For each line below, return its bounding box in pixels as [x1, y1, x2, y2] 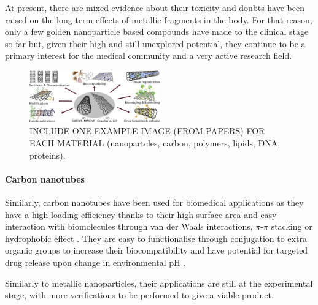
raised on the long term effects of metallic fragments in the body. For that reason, [5, 13, 312, 26]
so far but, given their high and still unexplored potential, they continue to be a [5, 37, 306, 50]
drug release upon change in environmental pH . [5, 255, 186, 268]
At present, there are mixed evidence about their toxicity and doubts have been [5, 1, 304, 13]
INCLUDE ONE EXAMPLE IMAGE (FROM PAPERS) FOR [29, 124, 265, 137]
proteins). [29, 148, 66, 161]
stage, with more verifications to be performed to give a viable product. [5, 288, 274, 301]
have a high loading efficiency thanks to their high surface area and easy [5, 208, 277, 220]
